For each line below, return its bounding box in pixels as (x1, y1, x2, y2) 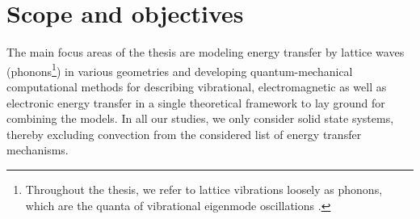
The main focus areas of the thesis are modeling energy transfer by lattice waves (6, 44, 405, 61)
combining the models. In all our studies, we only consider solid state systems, (6, 110, 394, 127)
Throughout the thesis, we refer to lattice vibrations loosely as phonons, (25, 180, 383, 197)
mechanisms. (6, 141, 69, 158)
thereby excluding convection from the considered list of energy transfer (6, 125, 362, 142)
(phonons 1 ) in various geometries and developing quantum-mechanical (6, 60, 353, 79)
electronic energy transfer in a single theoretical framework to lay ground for (6, 94, 385, 111)
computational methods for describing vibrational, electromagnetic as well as (6, 78, 387, 95)
